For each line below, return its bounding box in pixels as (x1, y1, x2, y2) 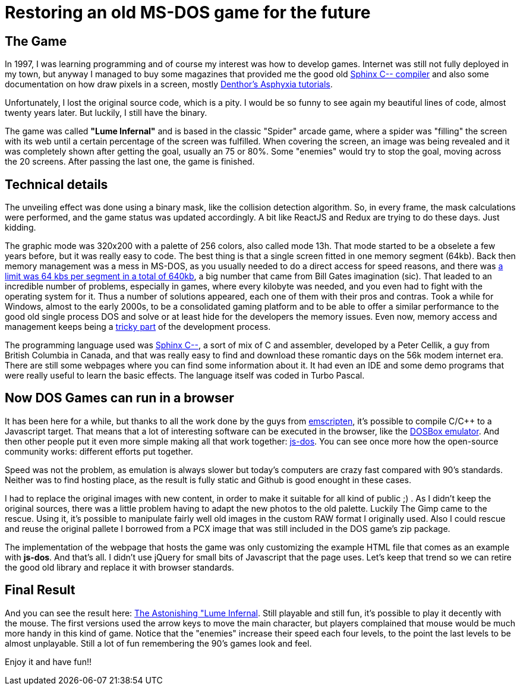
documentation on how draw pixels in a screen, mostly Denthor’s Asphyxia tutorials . (5, 79, 333, 90)
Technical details (5, 177, 108, 192)
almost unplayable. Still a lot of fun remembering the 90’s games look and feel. (5, 638, 312, 648)
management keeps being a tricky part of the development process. (5, 322, 271, 332)
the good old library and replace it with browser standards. (5, 562, 234, 572)
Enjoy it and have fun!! (5, 656, 92, 667)
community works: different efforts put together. (5, 446, 193, 456)
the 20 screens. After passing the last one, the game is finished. (5, 156, 255, 167)
